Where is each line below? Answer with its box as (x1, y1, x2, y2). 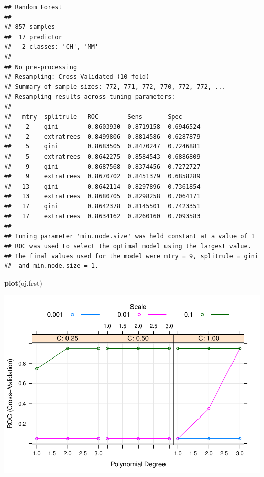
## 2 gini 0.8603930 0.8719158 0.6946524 (4, 123, 201, 131)
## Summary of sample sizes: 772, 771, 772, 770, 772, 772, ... (4, 83, 226, 91)
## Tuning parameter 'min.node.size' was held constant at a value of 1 (4, 232, 255, 240)
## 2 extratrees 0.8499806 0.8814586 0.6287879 (4, 133, 201, 140)
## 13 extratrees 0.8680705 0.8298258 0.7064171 (4, 193, 201, 200)
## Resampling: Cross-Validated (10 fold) (4, 73, 150, 81)
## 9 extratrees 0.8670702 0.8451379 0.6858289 (4, 173, 201, 181)
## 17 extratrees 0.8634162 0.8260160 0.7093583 (4, 213, 201, 220)
